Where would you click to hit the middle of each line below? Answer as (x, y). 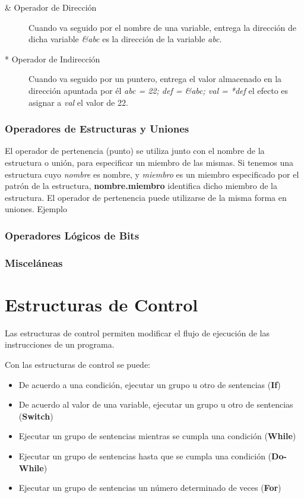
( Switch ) (36, 416)
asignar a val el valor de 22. (78, 102)
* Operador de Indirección (53, 59)
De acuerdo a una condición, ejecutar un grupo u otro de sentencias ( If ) (150, 384)
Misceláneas (34, 262)
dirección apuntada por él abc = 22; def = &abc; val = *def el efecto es (159, 90)
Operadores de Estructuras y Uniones (97, 129)
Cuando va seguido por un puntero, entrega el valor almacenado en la (155, 79)
